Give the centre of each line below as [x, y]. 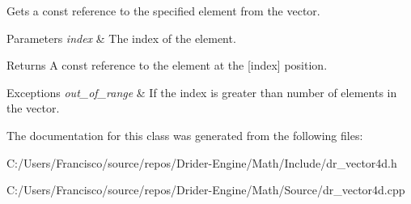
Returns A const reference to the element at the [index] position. [167, 65]
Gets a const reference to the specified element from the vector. [163, 11]
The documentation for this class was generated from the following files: [185, 135]
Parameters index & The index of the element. [121, 38]
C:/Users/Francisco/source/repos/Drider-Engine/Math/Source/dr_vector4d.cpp [206, 190]
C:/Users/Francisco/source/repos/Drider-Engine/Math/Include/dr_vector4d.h [202, 162]
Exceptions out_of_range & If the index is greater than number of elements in [202, 92]
